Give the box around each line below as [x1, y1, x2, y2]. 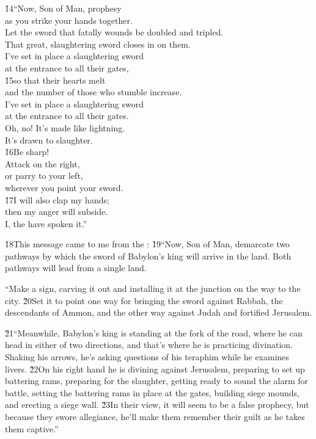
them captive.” [5, 422, 59, 435]
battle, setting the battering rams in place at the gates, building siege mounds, [5, 386, 299, 399]
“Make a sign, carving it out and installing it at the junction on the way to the [5, 282, 301, 295]
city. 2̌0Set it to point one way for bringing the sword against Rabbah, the [5, 294, 283, 307]
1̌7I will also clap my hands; [5, 193, 109, 206]
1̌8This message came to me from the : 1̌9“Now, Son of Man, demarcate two [5, 238, 290, 250]
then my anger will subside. [5, 205, 108, 218]
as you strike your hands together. [5, 13, 133, 26]
